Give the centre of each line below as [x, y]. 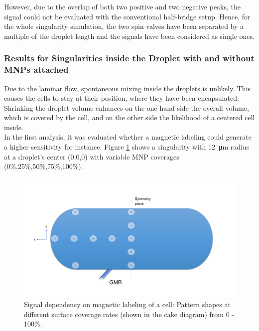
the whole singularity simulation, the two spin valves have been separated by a [124, 26]
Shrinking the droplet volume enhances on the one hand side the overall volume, [127, 107]
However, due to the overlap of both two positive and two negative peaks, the [123, 6]
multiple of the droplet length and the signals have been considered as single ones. [129, 36]
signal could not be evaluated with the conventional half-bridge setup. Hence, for [127, 16]
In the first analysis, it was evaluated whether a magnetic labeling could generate [128, 137]
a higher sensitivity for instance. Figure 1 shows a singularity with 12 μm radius [127, 147]
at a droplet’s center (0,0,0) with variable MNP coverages [92, 156]
